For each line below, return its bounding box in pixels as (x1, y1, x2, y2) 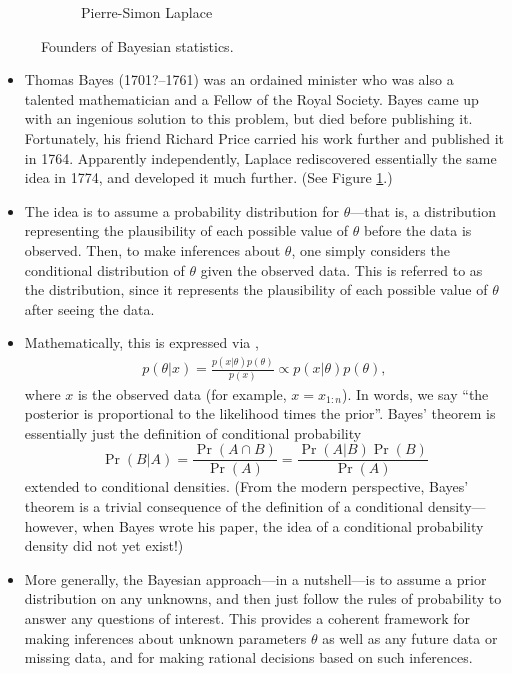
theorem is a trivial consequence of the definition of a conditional (24, 496, 424, 516)
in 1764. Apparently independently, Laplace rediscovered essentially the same (24, 147, 497, 168)
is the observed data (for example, (77, 383, 287, 404)
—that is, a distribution (350, 200, 496, 221)
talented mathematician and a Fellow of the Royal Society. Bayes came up (24, 88, 479, 109)
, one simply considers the (291, 239, 450, 260)
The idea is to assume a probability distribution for (24, 200, 340, 221)
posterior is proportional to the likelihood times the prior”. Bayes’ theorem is (24, 403, 496, 424)
